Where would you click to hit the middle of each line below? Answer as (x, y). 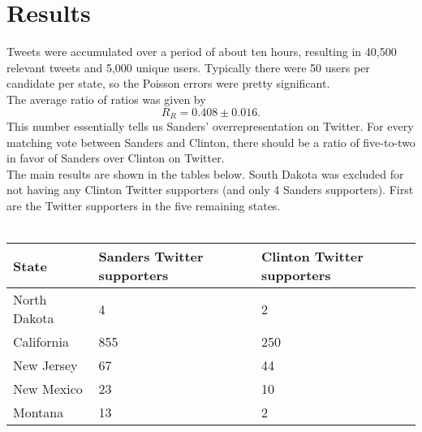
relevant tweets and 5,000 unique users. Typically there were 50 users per (188, 67)
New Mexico (48, 389)
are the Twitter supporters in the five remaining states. (144, 205)
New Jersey (45, 365)
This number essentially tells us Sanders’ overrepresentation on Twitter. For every (210, 125)
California (41, 342)
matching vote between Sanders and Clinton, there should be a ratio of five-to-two (211, 142)
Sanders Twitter (151, 257)
